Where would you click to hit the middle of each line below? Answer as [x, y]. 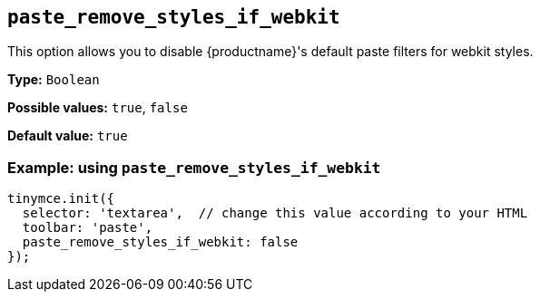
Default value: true [68, 136]
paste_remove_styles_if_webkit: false [160, 242]
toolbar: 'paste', [88, 228]
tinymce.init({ [61, 199]
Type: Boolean [54, 80]
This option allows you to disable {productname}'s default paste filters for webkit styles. [270, 52]
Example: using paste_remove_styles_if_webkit [194, 167]
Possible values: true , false [98, 108]
